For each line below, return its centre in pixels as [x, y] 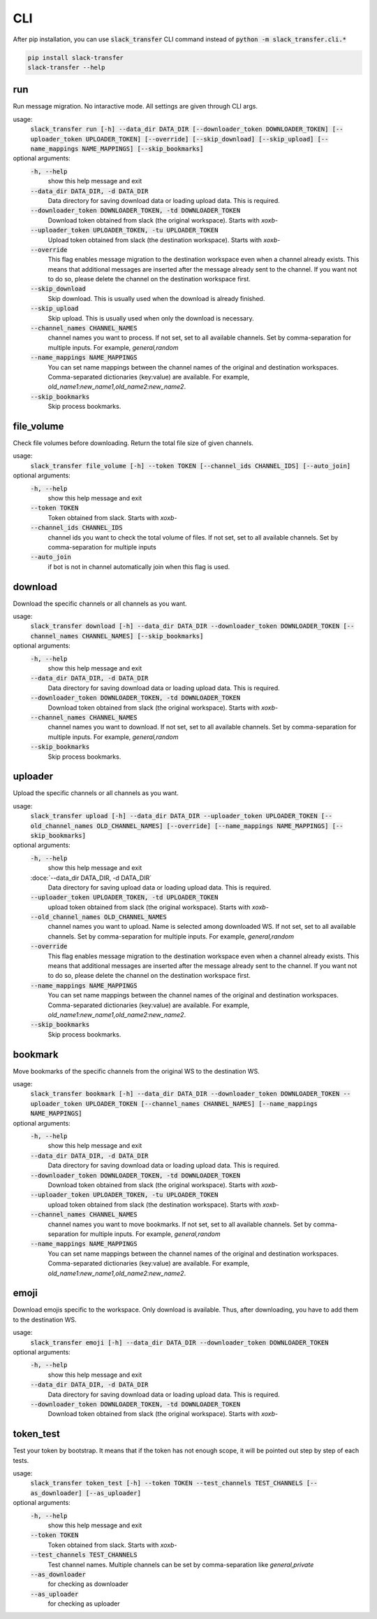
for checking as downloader [88, 1584]
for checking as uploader [84, 1604]
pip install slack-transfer [75, 57]
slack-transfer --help [66, 67]
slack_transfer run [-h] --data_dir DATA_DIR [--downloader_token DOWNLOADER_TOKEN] [179, 129]
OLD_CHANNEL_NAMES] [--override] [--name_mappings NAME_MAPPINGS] [213, 826]
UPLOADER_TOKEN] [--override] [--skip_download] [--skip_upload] [200, 139]
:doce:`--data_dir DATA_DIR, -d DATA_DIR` [91, 878]
